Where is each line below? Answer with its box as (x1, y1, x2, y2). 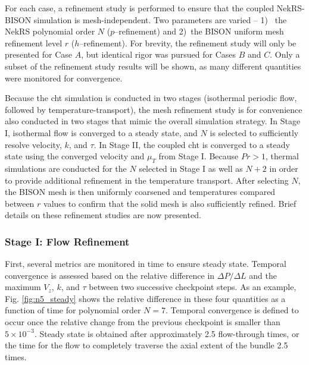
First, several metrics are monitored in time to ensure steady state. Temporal (5, 257, 286, 270)
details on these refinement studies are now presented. (5, 209, 201, 221)
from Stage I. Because (158, 150, 239, 162)
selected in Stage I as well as (139, 162, 243, 174)
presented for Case (5, 48, 72, 61)
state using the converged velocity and (5, 150, 145, 162)
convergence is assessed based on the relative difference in (5, 269, 215, 281)
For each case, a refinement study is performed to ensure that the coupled (5, 2, 274, 14)
